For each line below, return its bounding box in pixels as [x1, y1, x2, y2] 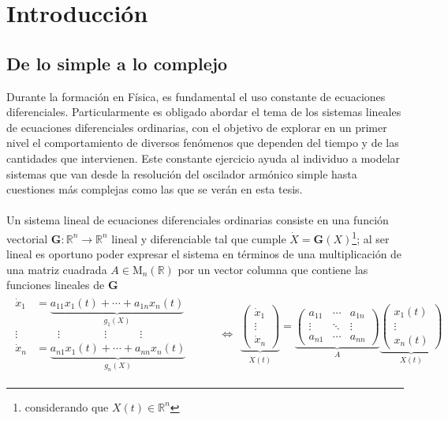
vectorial [6, 230, 48, 246]
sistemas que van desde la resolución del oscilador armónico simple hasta [6, 165, 357, 182]
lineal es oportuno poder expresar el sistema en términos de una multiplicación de [6, 246, 402, 262]
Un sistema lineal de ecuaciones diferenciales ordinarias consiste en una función [6, 212, 389, 228]
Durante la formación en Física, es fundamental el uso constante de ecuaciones [6, 88, 386, 104]
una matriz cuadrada [6, 261, 107, 277]
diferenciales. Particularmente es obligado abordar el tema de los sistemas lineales [6, 103, 401, 120]
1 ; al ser [352, 227, 390, 246]
